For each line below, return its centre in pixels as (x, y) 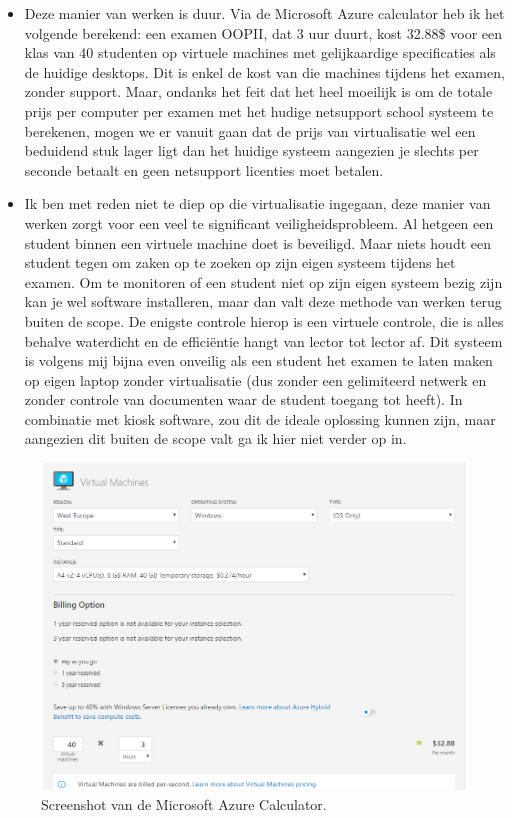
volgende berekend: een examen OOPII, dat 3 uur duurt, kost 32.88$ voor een (263, 32)
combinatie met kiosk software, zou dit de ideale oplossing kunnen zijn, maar (260, 418)
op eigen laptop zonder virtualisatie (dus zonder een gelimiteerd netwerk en (255, 379)
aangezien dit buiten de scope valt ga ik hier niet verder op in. (215, 438)
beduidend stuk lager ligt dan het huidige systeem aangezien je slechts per (251, 150)
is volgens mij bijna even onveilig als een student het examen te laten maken (258, 360)
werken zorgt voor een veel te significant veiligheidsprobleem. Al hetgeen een (259, 222)
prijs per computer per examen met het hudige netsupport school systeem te (259, 110)
